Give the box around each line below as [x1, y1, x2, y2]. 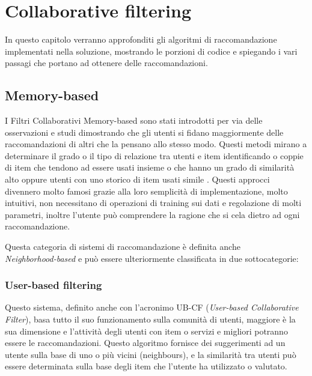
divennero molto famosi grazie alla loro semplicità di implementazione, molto [5, 184, 288, 197]
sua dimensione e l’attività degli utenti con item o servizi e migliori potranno [5, 324, 288, 337]
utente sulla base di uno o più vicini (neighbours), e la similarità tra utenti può [5, 348, 296, 360]
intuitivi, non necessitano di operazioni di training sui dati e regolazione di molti [5, 196, 302, 209]
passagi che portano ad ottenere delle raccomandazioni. [5, 56, 208, 69]
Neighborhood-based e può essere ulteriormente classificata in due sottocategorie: [5, 252, 299, 264]
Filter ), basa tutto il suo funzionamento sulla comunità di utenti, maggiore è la [5, 313, 296, 326]
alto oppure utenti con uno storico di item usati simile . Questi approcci [5, 173, 270, 186]
